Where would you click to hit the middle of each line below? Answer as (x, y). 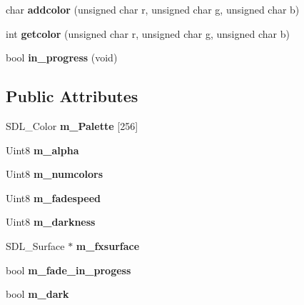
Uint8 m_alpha (42, 150)
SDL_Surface (35, 245)
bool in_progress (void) (62, 57)
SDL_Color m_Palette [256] (72, 125)
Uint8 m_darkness (51, 222)
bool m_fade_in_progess (69, 270)
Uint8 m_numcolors (55, 174)
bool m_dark (37, 294)
